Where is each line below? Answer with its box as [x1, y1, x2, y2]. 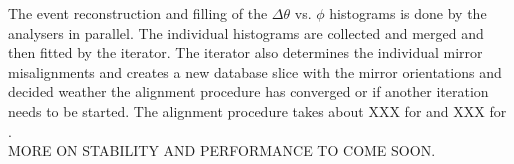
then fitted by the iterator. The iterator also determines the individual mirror [8, 42, 483, 63]
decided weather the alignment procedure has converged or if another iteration [8, 81, 489, 102]
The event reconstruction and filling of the [8, 3, 268, 23]
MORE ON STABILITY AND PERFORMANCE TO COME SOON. [8, 140, 436, 161]
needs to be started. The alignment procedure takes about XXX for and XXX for [8, 100, 507, 121]
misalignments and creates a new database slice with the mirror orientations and [8, 61, 502, 82]
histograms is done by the [329, 3, 487, 23]
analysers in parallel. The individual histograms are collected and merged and [8, 22, 484, 43]
